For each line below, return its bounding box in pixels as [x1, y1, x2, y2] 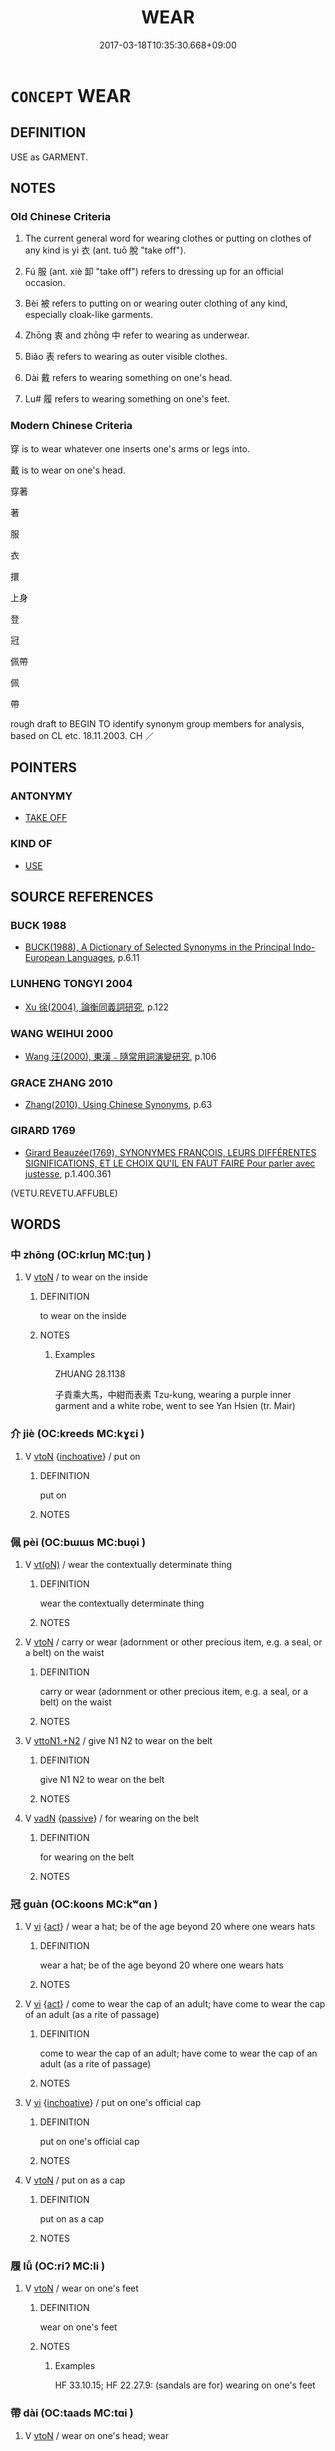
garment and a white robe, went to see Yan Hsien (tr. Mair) [54, 1400, 296, 1412]
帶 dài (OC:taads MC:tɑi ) [10, 2406, 134, 2420]
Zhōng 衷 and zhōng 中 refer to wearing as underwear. [24, 329, 250, 341]
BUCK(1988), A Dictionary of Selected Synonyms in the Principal [24, 941, 292, 953]
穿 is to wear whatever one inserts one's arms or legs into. [10, 442, 250, 455]
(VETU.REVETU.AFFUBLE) [10, 1187, 118, 1199]
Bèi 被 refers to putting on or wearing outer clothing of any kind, [24, 297, 288, 310]
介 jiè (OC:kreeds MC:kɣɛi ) [10, 1427, 145, 1441]
